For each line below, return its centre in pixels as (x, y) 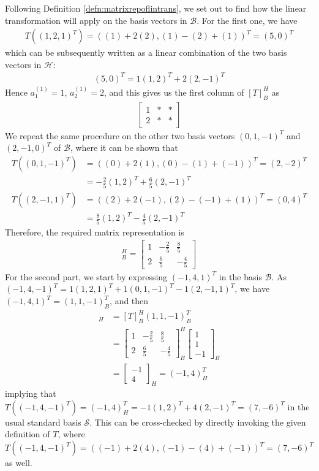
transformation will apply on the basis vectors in (96, 20)
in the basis (240, 276)
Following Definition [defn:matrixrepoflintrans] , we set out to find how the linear (156, 8)
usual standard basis (43, 422)
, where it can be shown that (124, 147)
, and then (129, 301)
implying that (31, 393)
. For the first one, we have (247, 20)
